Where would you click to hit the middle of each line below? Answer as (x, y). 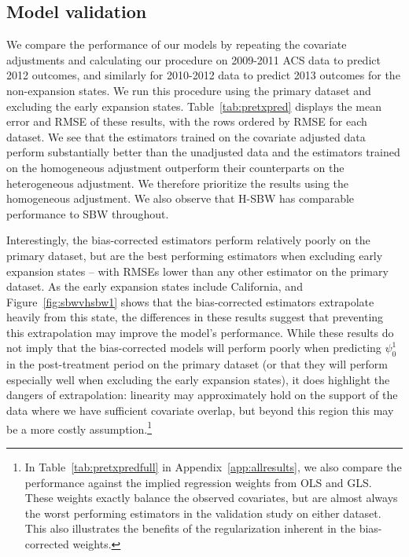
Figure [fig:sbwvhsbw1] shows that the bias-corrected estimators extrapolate (190, 301)
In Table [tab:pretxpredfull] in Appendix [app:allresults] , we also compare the (213, 466)
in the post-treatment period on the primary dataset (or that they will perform (197, 364)
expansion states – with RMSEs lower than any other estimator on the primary (197, 271)
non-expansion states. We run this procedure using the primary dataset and (189, 90)
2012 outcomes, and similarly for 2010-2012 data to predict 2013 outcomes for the (203, 75)
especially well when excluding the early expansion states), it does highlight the (198, 379)
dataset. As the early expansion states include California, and (155, 286)
